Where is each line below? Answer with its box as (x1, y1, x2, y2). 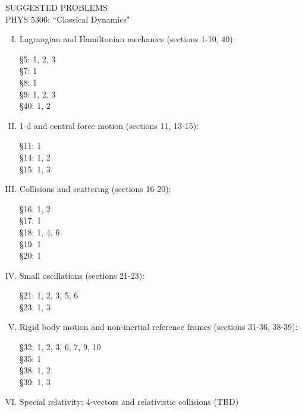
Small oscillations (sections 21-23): (19, 269, 145, 281)
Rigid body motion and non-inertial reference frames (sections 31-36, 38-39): (19, 320, 298, 333)
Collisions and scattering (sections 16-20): (19, 183, 171, 195)
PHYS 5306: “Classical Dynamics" (5, 12, 130, 25)
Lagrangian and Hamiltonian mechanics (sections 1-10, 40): (19, 33, 235, 45)
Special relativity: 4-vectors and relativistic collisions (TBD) (19, 395, 239, 408)
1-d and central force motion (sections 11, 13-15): (19, 119, 199, 131)
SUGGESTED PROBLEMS (5, 1, 108, 13)
